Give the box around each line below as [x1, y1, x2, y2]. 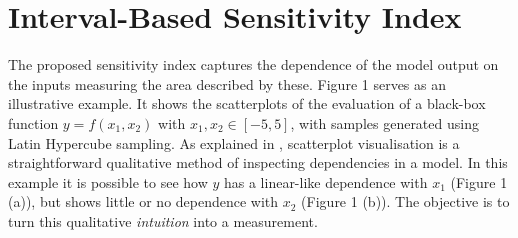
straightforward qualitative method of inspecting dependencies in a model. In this [8, 152, 508, 173]
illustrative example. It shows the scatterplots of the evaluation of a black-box [8, 93, 486, 114]
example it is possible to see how [8, 171, 208, 192]
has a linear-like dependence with [223, 171, 428, 192]
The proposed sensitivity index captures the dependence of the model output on [8, 54, 499, 75]
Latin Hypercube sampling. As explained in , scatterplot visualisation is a [8, 132, 460, 153]
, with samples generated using [290, 112, 479, 133]
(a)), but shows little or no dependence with [8, 191, 279, 212]
